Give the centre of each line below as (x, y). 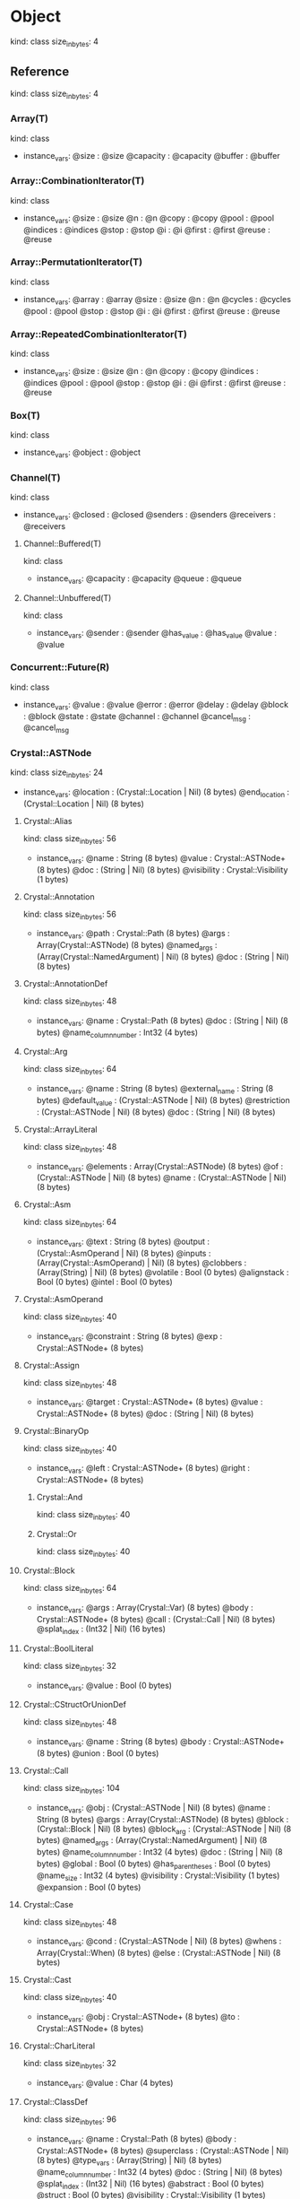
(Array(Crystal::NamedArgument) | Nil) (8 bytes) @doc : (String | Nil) (163, 957)
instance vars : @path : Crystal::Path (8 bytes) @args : (133, 934)
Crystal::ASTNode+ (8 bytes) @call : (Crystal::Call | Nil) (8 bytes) (156, 1619)
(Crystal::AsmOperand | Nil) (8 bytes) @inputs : (124, 1254)
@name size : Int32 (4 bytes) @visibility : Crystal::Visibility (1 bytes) (158, 1876)
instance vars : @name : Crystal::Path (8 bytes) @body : (136, 2140)
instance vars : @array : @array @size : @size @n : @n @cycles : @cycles (157, 300)
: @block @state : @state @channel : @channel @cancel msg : (137, 717)
